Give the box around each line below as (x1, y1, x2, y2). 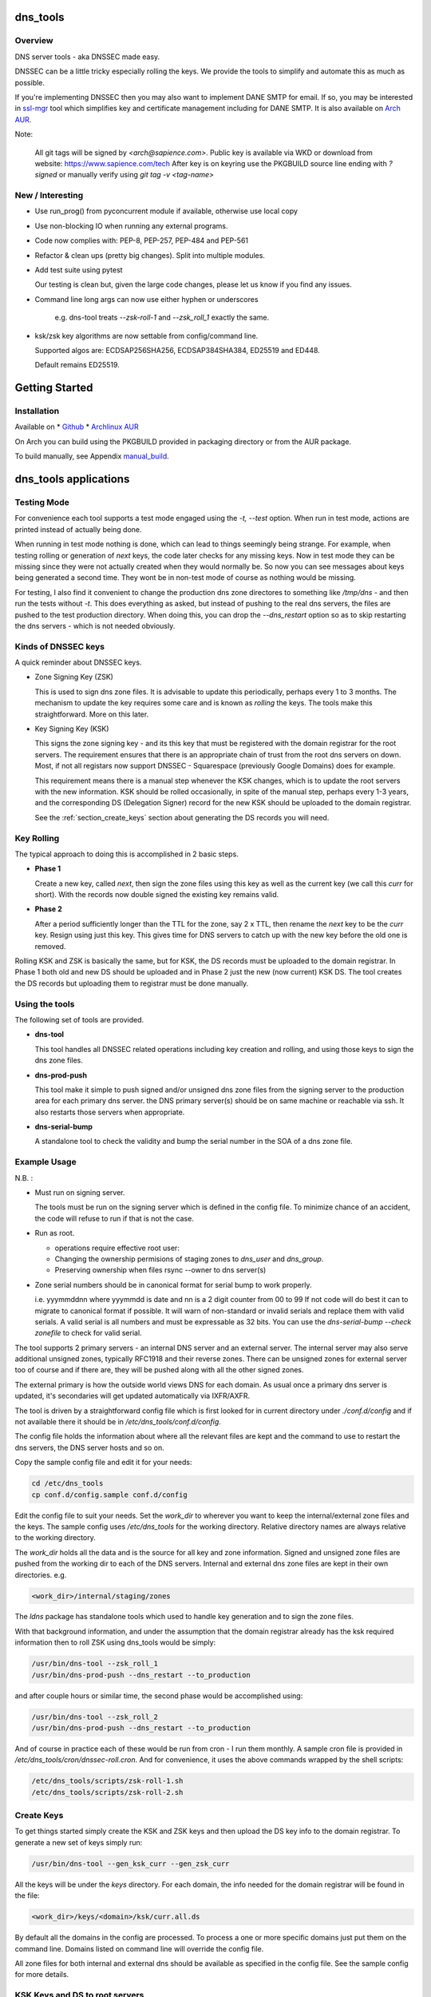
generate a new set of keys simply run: (14, 1837, 143, 1847)
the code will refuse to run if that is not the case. (34, 1213, 195, 1223)
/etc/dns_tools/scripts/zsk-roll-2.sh (31, 1788, 184, 1797)
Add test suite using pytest (34, 264, 123, 275)
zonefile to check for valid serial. (34, 1328, 143, 1338)
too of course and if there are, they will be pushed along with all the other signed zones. (14, 1365, 304, 1375)
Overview (14, 35, 53, 46)
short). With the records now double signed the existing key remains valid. (34, 890, 279, 899)
